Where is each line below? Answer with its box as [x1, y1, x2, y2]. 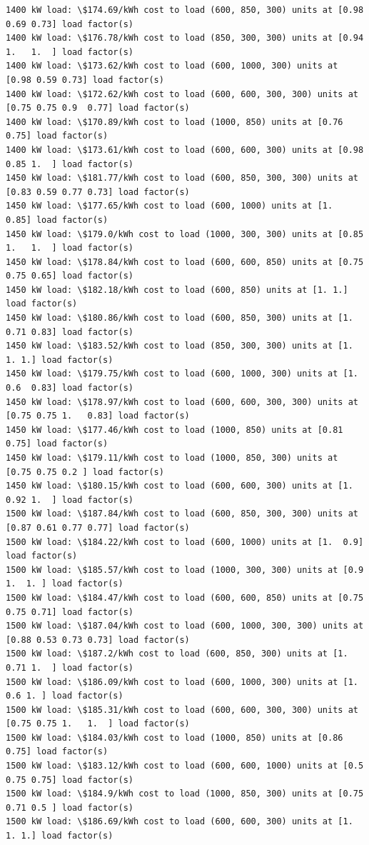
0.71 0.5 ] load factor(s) [6, 802, 133, 813]
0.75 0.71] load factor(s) [6, 606, 133, 617]
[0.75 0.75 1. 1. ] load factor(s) [6, 719, 190, 729]
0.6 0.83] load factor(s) [6, 383, 133, 394]
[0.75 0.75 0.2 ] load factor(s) [6, 466, 164, 477]
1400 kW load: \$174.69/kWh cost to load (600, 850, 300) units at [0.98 [6, 5, 364, 15]
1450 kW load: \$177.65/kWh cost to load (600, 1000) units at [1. [6, 201, 333, 211]
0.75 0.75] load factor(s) [6, 774, 133, 785]
